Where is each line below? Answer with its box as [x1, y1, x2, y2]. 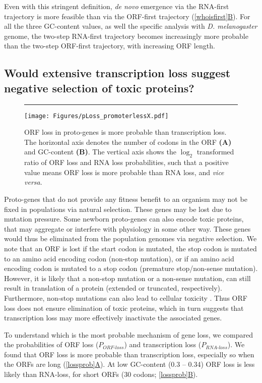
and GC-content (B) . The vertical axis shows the [24, 146, 176, 157]
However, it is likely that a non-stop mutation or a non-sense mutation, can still [4, 272, 251, 283]
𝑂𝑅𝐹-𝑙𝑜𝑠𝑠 [103, 345, 124, 350]
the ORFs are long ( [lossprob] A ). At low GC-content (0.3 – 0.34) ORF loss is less [4, 359, 255, 369]
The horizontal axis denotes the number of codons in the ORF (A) [24, 136, 232, 147]
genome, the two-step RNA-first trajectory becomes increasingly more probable [4, 30, 248, 41]
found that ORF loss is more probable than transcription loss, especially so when [4, 349, 254, 359]
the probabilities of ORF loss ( [4, 339, 99, 350]
